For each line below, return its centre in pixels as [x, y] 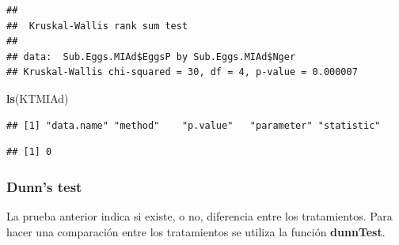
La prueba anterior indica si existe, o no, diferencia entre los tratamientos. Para [199, 215]
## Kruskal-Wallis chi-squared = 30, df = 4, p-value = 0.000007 [182, 72]
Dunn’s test [44, 186]
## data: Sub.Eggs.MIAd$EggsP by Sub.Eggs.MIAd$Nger [151, 57]
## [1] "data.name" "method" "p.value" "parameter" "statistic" [194, 125]
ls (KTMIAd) [38, 98]
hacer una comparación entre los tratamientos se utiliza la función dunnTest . [196, 231]
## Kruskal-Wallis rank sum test [97, 26]
